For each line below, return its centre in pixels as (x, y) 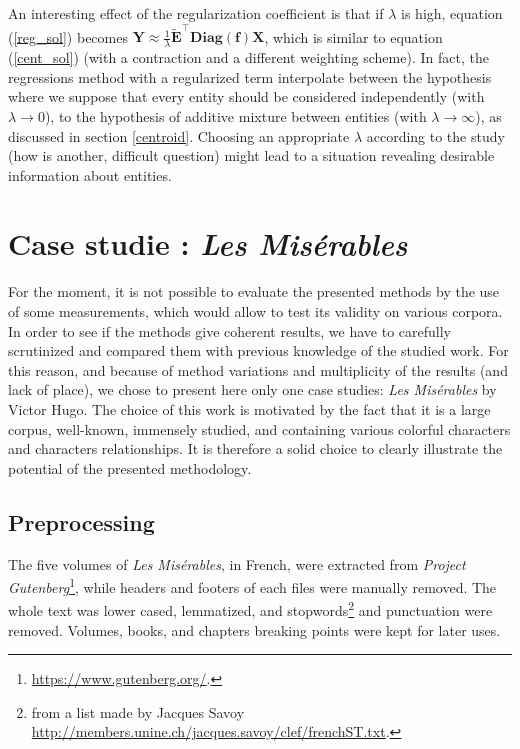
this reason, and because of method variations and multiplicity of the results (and (258, 369)
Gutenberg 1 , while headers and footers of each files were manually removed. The (252, 585)
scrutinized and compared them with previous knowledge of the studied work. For (258, 350)
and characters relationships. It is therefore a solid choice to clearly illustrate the (255, 448)
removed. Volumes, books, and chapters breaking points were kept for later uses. (254, 629)
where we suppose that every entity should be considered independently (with (246, 96)
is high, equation (452, 13)
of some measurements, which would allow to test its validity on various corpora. (255, 311)
